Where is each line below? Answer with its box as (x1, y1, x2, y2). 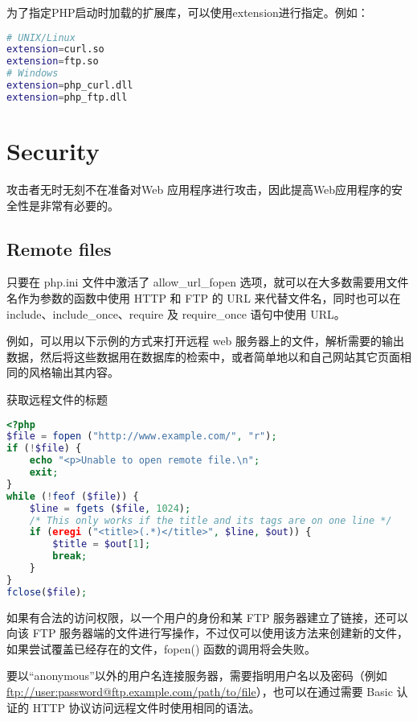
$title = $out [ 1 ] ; (52, 538, 151, 550)
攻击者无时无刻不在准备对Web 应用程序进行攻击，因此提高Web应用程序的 (6, 180, 392, 197)
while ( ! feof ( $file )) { (6, 490, 139, 502)
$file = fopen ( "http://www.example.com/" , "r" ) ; (6, 431, 277, 443)
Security (6, 134, 100, 167)
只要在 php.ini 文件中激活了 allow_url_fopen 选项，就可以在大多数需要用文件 (6, 274, 409, 290)
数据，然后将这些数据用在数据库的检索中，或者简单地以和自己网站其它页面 (6, 348, 400, 365)
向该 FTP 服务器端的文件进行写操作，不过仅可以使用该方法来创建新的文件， (6, 624, 409, 641)
